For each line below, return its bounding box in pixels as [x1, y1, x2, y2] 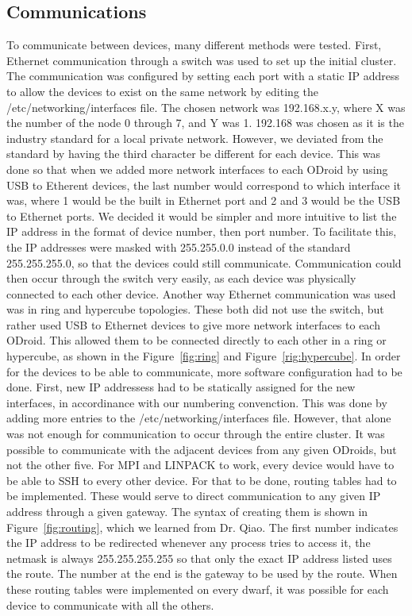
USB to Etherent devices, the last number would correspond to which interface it [6, 176, 402, 193]
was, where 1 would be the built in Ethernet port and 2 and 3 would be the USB [6, 192, 401, 209]
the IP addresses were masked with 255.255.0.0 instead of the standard [6, 238, 351, 255]
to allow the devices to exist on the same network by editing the [6, 83, 318, 99]
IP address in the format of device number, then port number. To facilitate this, [6, 223, 397, 240]
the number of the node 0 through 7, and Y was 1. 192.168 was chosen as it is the [6, 114, 404, 131]
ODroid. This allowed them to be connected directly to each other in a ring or [6, 332, 387, 348]
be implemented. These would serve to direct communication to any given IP [6, 487, 381, 504]
